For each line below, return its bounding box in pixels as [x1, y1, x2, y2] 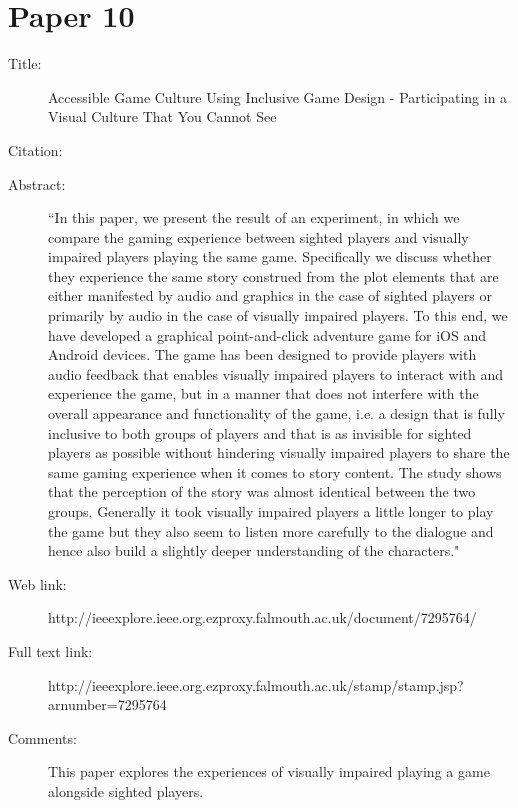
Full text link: [8, 640, 93, 661]
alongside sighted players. [48, 780, 204, 801]
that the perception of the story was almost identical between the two [48, 481, 476, 502]
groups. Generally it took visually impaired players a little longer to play [48, 501, 494, 521]
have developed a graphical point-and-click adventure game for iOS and [48, 324, 487, 345]
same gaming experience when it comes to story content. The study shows [48, 461, 502, 482]
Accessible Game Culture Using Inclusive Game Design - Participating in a [48, 86, 508, 107]
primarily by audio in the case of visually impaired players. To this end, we [48, 305, 508, 326]
